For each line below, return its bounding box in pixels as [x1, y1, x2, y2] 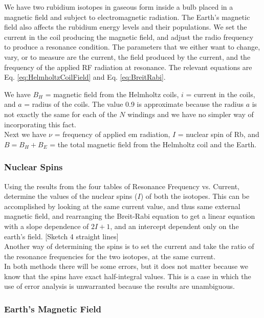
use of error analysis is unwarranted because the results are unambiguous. [4, 281, 235, 291]
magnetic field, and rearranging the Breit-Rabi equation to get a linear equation [4, 211, 255, 221]
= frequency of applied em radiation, [54, 129, 170, 140]
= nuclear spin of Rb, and [178, 129, 259, 140]
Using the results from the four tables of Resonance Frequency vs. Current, [4, 180, 239, 191]
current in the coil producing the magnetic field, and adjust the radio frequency [4, 31, 254, 42]
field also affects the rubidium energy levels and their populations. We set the [4, 21, 247, 32]
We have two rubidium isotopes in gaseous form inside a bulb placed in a [4, 2, 233, 12]
